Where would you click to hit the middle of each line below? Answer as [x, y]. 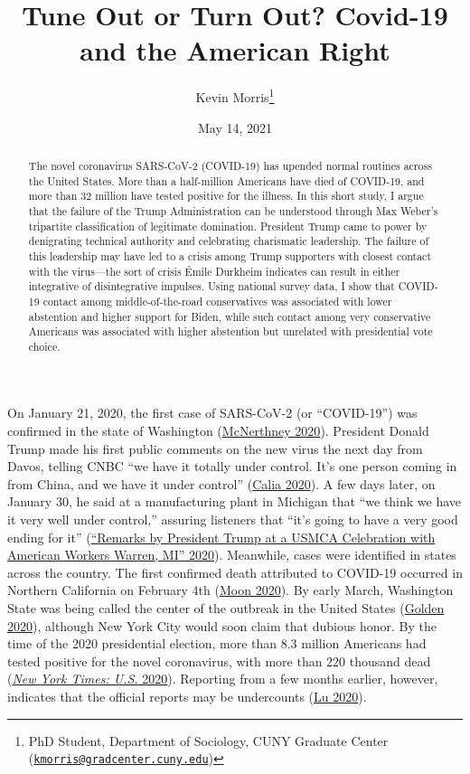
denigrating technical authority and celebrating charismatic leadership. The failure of [229, 241]
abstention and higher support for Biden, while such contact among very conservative [230, 316]
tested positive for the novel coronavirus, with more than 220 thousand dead [219, 661]
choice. [44, 346]
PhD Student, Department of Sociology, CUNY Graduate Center [208, 740]
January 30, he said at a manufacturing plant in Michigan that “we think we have [235, 501]
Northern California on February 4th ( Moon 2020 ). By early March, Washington [230, 590]
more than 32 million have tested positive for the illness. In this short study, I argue [226, 196]
